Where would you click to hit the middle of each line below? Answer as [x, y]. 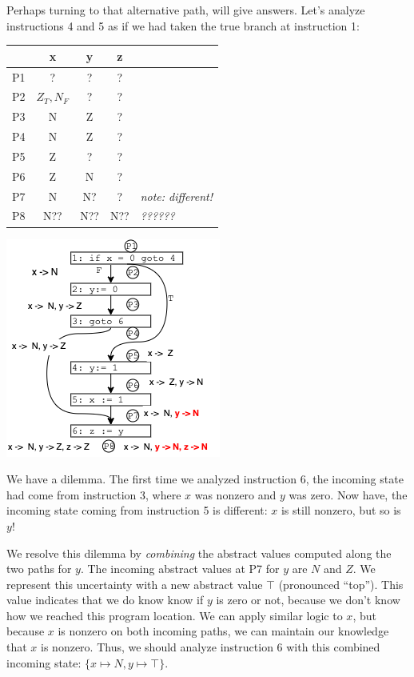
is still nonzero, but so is [341, 510]
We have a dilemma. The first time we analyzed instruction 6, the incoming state [205, 479]
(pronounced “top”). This [341, 584]
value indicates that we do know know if [105, 600]
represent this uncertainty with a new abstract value [135, 584]
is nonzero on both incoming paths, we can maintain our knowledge [223, 631]
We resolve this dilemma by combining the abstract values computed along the [199, 553]
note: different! [176, 196]
